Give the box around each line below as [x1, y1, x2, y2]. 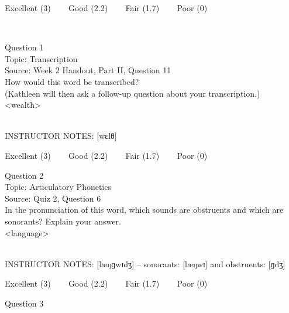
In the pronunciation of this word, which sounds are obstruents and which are [5, 203, 284, 216]
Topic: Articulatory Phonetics [5, 181, 111, 193]
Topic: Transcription [5, 52, 78, 64]
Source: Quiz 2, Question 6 [5, 192, 101, 204]
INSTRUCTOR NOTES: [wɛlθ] [5, 130, 117, 142]
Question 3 [5, 297, 44, 309]
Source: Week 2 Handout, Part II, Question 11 [5, 64, 171, 76]
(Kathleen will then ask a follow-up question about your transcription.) [5, 87, 260, 99]
